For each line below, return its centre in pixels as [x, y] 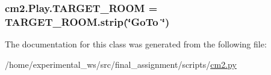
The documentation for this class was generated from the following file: [136, 44]
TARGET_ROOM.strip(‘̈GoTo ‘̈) [87, 21]
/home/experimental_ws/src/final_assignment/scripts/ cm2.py [121, 64]
